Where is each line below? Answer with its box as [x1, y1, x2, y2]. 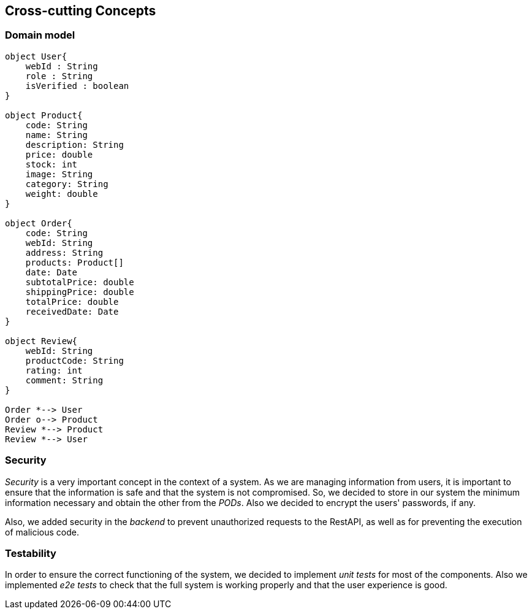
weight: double [25, 188, 98, 199]
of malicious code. [5, 526, 79, 537]
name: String [25, 129, 88, 140]
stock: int [25, 159, 78, 169]
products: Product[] [25, 257, 124, 267]
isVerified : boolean [25, 80, 129, 91]
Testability [5, 547, 56, 559]
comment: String [25, 375, 104, 385]
